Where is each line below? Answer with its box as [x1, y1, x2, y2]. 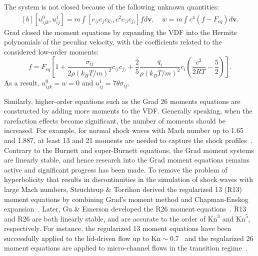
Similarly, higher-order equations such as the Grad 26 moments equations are [4, 95, 240, 106]
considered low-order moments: [4, 46, 99, 56]
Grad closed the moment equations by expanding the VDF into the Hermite [4, 26, 237, 37]
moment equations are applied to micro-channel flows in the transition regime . [4, 242, 247, 253]
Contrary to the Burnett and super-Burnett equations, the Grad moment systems [4, 144, 254, 155]
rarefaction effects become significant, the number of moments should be [4, 115, 225, 125]
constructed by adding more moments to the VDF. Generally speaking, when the [4, 105, 252, 116]
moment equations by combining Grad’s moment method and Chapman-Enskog [4, 193, 248, 204]
